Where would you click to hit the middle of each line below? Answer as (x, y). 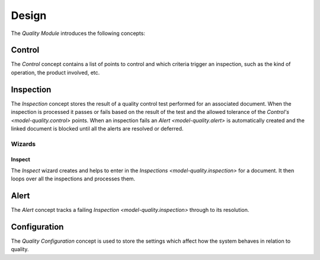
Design (29, 15)
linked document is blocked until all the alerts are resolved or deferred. (97, 128)
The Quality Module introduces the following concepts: (78, 33)
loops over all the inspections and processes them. (73, 179)
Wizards (23, 144)
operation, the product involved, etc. (55, 72)
